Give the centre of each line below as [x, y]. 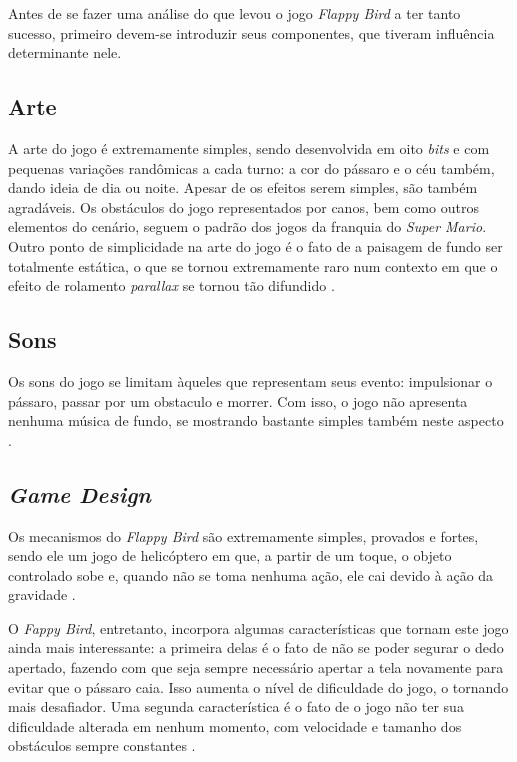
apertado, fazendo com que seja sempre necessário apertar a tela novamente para [256, 667]
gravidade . [42, 594]
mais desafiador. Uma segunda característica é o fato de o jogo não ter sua [236, 706]
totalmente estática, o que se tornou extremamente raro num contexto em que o [253, 265]
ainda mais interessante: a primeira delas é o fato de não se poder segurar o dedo [256, 647]
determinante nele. [65, 52]
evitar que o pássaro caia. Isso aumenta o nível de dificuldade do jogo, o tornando [258, 686]
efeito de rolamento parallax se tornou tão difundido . [171, 285]
